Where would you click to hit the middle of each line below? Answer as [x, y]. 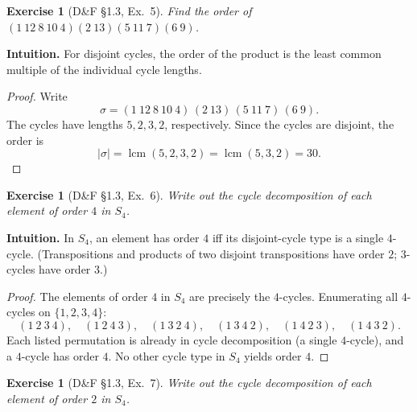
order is [25, 140]
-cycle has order [60, 355]
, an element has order [144, 237]
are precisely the [230, 296]
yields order [273, 355]
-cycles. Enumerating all [339, 296]
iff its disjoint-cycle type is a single [298, 237]
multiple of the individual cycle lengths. [104, 69]
